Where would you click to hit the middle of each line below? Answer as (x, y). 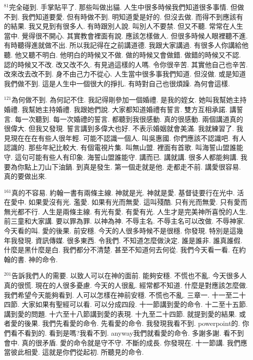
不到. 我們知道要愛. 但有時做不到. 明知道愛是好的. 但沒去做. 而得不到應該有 (124, 16)
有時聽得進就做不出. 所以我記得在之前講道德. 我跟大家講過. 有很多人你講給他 (126, 45)
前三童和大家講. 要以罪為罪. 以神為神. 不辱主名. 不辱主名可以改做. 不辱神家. (125, 221)
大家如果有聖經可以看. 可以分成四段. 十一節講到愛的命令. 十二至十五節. (135, 304)
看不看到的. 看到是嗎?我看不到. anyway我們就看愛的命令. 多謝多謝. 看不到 (127, 333)
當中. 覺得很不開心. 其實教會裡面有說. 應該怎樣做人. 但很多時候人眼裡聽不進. (126, 35)
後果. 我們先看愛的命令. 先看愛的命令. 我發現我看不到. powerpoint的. (132, 323)
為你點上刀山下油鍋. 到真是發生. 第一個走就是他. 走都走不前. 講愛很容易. (126, 166)
